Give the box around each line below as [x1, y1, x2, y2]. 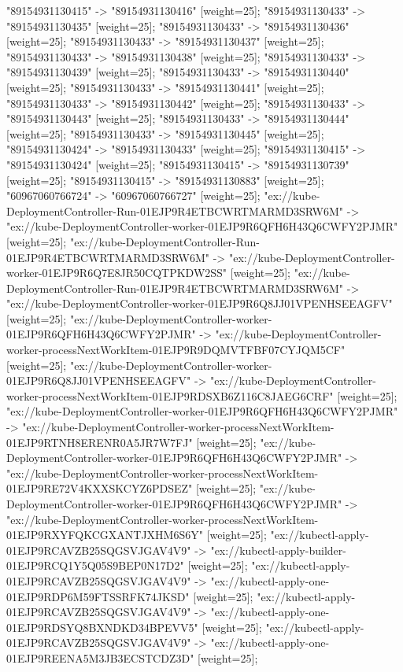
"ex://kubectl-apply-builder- [210, 541, 346, 558]
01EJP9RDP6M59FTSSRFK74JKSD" [6, 588, 190, 604]
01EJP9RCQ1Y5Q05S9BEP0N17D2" [6, 557, 184, 574]
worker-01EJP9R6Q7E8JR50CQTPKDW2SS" [6, 264, 227, 281]
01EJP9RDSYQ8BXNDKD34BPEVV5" [6, 618, 198, 635]
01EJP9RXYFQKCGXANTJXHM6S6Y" [6, 526, 203, 543]
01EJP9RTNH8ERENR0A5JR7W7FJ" [6, 434, 193, 450]
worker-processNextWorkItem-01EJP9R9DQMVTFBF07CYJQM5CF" [6, 342, 346, 358]
